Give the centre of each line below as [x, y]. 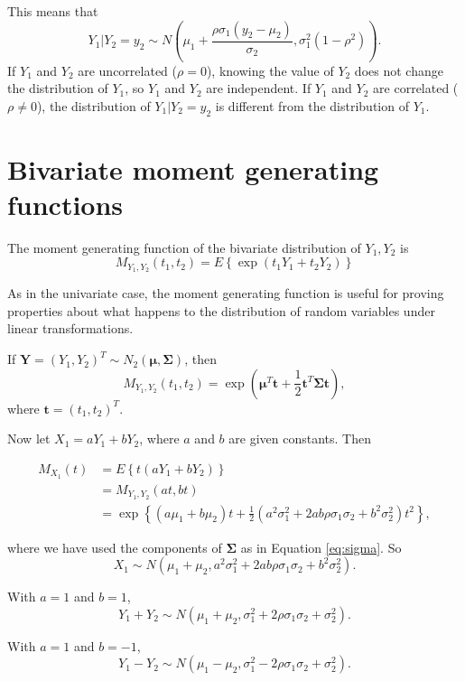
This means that [53, 11]
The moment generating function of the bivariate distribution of [184, 247]
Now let [29, 438]
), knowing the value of [270, 70]
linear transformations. [70, 328]
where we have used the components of [115, 547]
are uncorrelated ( [128, 70]
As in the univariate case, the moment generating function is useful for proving [226, 293]
